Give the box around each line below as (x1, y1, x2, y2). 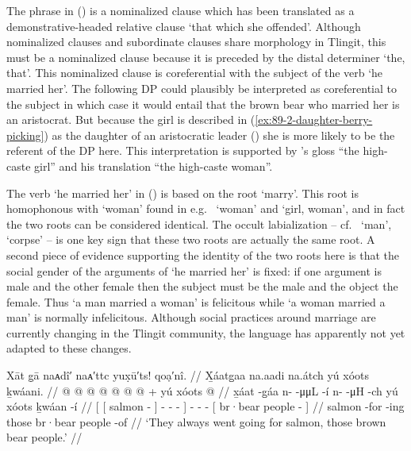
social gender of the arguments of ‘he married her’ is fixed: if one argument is (6, 262, 382, 279)
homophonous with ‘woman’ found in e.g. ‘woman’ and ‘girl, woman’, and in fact (6, 200, 405, 217)
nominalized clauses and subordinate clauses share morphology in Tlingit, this (6, 33, 386, 50)
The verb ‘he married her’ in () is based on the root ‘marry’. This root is (6, 184, 359, 201)
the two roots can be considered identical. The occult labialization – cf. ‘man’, (6, 215, 392, 232)
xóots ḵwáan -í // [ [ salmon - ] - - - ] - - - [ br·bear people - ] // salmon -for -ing (6, 398, 405, 414)
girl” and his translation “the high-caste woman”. (34, 157, 273, 174)
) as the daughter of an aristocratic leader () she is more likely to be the (44, 126, 395, 143)
